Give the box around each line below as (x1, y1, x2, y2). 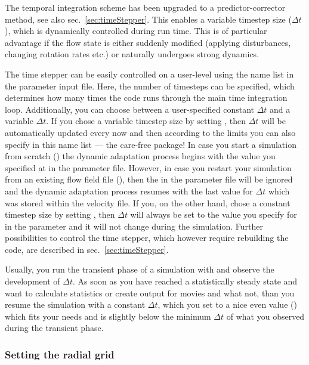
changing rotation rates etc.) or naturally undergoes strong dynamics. (5, 48, 259, 60)
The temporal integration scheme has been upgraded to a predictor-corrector (5, 1, 286, 13)
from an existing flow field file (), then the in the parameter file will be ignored (5, 173, 293, 185)
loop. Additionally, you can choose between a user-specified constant (5, 103, 255, 115)
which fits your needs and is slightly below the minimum (5, 310, 211, 322)
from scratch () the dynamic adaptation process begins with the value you (5, 150, 276, 162)
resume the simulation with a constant (5, 298, 146, 311)
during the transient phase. (5, 321, 104, 334)
